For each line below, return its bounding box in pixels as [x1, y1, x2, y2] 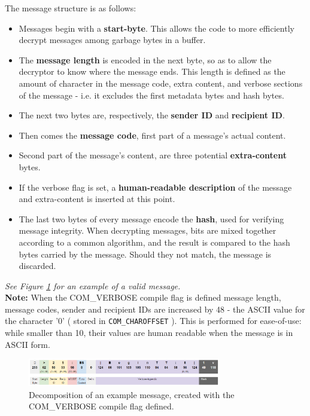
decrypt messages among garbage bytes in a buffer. [19, 33, 206, 46]
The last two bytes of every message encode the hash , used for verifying [19, 212, 284, 225]
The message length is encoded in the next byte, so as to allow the [19, 53, 272, 66]
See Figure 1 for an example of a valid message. [5, 279, 181, 292]
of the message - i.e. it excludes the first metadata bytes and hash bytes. [19, 88, 284, 101]
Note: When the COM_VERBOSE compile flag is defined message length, [5, 291, 281, 304]
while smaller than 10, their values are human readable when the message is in [5, 326, 293, 339]
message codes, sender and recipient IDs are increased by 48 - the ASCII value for [5, 302, 305, 315]
